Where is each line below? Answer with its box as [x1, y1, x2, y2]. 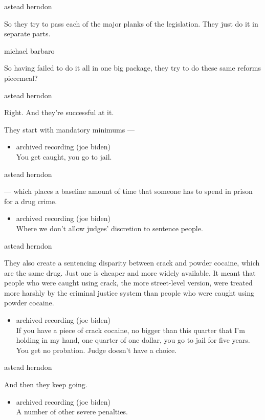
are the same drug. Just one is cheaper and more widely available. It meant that [4, 267, 256, 278]
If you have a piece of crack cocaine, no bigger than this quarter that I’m [16, 324, 245, 335]
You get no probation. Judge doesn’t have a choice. [16, 344, 177, 355]
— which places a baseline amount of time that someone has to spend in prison [4, 186, 253, 196]
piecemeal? [4, 72, 38, 83]
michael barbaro [4, 45, 55, 56]
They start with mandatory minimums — [4, 124, 135, 135]
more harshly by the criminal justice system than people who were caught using [4, 287, 254, 298]
